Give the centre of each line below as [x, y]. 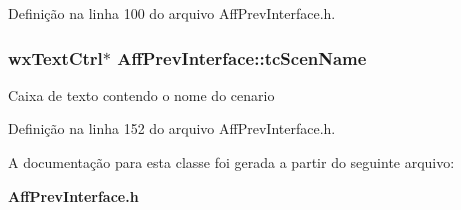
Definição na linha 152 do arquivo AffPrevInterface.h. [172, 128]
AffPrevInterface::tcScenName [242, 57]
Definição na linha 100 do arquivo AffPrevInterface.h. [172, 13]
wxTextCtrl [55, 57]
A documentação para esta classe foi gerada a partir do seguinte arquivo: [231, 162]
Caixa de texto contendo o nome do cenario [141, 94]
